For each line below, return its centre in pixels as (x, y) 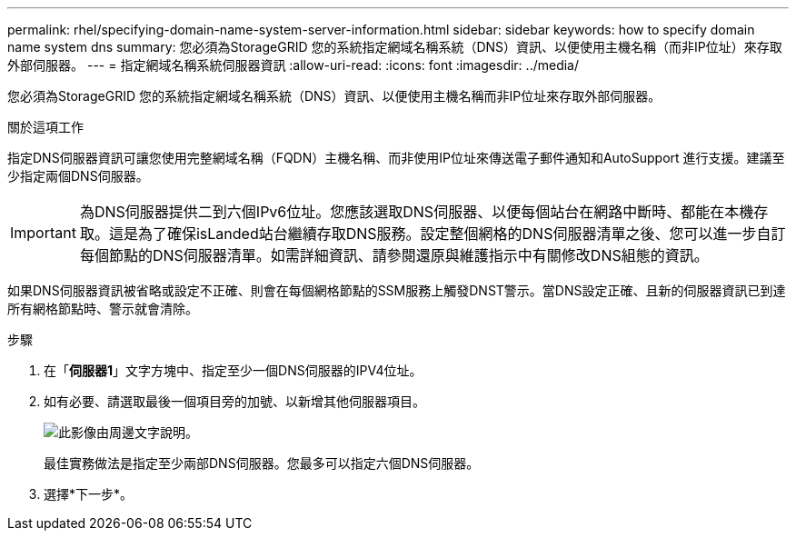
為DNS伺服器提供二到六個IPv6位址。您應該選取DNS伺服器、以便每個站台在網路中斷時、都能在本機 (417, 212)
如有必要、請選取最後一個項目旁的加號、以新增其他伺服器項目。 (234, 401)
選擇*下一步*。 (89, 494)
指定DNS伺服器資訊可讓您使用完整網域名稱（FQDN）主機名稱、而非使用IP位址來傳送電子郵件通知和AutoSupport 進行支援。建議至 (396, 158)
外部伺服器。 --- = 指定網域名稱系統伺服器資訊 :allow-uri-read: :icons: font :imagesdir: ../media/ (294, 65)
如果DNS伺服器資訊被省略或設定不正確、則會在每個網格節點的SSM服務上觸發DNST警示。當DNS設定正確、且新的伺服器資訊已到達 (397, 290)
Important (43, 233)
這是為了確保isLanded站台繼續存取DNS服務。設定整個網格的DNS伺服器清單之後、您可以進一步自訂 (447, 234)
